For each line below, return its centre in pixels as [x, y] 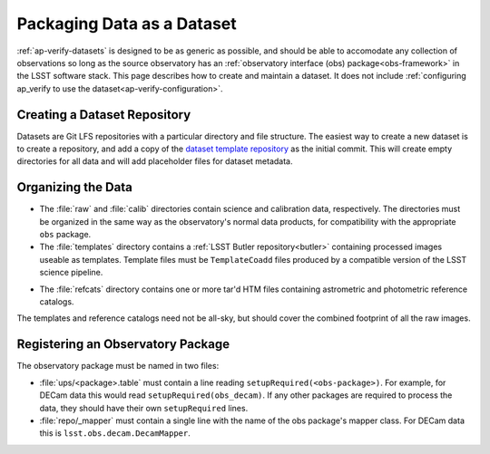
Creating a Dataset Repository [104, 115]
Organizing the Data [75, 187]
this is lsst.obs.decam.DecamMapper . [115, 433]
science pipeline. [71, 273]
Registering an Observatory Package [123, 344]
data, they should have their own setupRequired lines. [144, 408]
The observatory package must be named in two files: [118, 366]
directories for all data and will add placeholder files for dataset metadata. [155, 161]
